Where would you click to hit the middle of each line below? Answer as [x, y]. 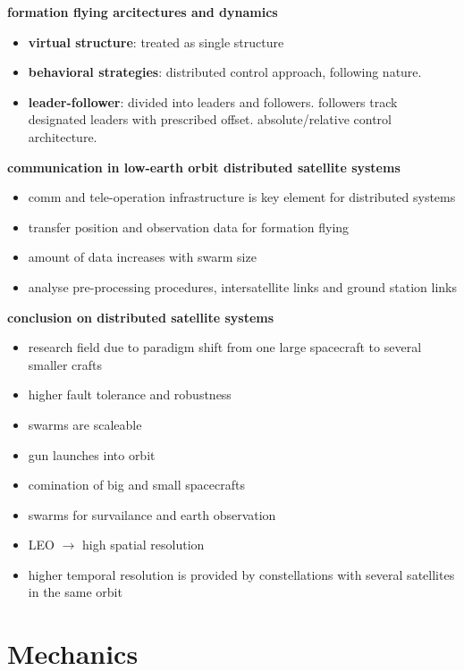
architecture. [63, 136]
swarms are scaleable [85, 424]
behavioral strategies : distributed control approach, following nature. [225, 72]
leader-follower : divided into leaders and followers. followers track [213, 101]
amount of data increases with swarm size [142, 257]
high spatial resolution [143, 545]
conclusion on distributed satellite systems [141, 317]
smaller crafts [65, 364]
